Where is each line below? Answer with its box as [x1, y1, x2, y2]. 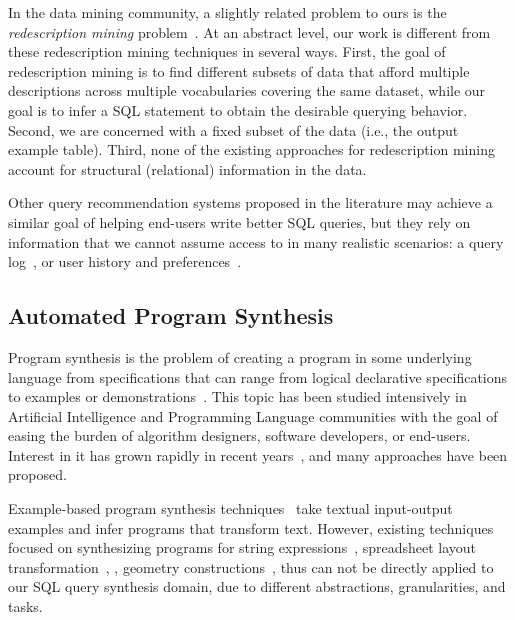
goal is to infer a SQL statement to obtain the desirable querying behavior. [8, 99, 468, 120]
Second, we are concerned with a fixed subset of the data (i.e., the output [8, 119, 459, 140]
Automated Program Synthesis [8, 300, 334, 331]
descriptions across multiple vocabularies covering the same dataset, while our [8, 80, 486, 101]
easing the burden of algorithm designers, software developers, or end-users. [8, 425, 471, 446]
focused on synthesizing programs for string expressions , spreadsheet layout [8, 537, 477, 558]
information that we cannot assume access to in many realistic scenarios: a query [8, 231, 504, 252]
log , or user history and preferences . [8, 251, 242, 272]
